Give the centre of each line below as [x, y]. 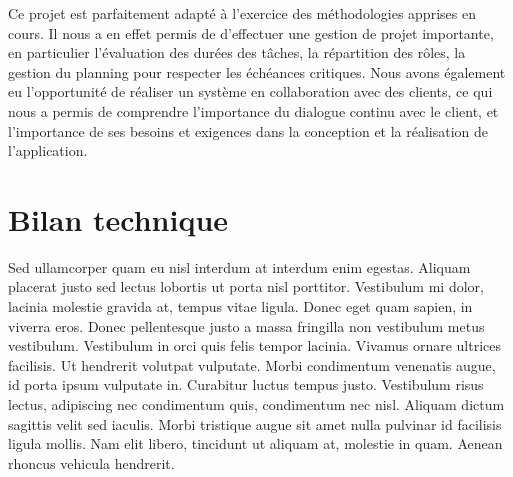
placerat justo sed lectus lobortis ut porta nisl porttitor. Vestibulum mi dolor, [246, 286]
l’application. [48, 150]
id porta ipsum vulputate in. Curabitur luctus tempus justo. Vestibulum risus [246, 384]
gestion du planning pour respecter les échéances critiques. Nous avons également [257, 71]
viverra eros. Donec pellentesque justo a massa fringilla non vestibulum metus [246, 325]
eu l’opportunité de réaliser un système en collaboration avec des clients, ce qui [250, 91]
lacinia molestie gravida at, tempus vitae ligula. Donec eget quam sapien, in [240, 306]
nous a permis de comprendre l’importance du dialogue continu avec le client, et [253, 110]
